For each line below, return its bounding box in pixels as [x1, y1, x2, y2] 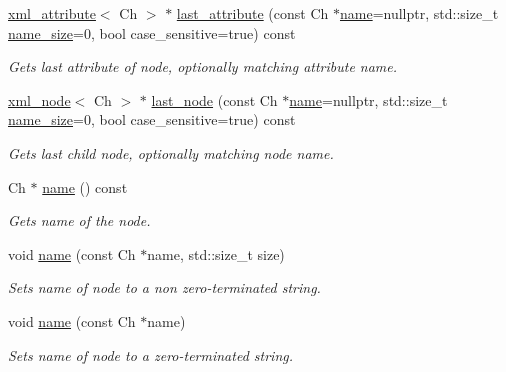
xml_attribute [8, 3, 96, 23]
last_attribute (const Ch [176, 3, 329, 23]
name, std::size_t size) [147, 243, 285, 264]
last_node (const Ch [151, 89, 278, 110]
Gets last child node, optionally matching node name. [8, 142, 334, 163]
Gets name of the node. [8, 210, 151, 231]
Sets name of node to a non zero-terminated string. [8, 277, 321, 298]
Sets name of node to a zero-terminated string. [8, 344, 293, 365]
